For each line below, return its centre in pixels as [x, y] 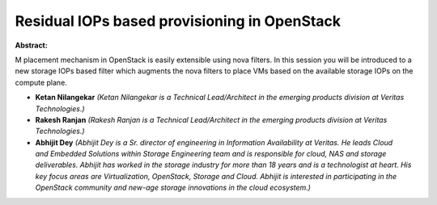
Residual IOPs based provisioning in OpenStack [178, 21]
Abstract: [31, 45]
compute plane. [41, 82]
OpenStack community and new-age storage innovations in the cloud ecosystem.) [173, 188]
